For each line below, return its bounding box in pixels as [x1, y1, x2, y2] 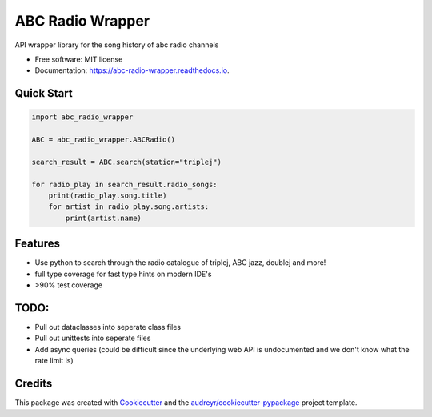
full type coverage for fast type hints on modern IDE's [34, 269, 212, 279]
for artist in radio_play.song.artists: [48, 202, 210, 211]
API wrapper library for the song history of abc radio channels [14, 40, 219, 50]
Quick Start [14, 86, 73, 100]
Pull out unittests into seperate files [34, 333, 151, 343]
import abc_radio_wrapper [31, 113, 134, 122]
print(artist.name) [65, 213, 142, 223]
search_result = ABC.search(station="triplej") [31, 157, 222, 166]
